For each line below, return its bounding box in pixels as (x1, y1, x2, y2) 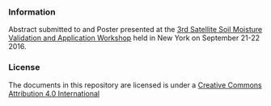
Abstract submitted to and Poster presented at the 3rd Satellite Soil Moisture (8, 25, 263, 35)
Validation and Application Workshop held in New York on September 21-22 (8, 33, 260, 43)
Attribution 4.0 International (8, 88, 100, 98)
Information (8, 6, 56, 18)
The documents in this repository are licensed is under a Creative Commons (8, 79, 262, 90)
